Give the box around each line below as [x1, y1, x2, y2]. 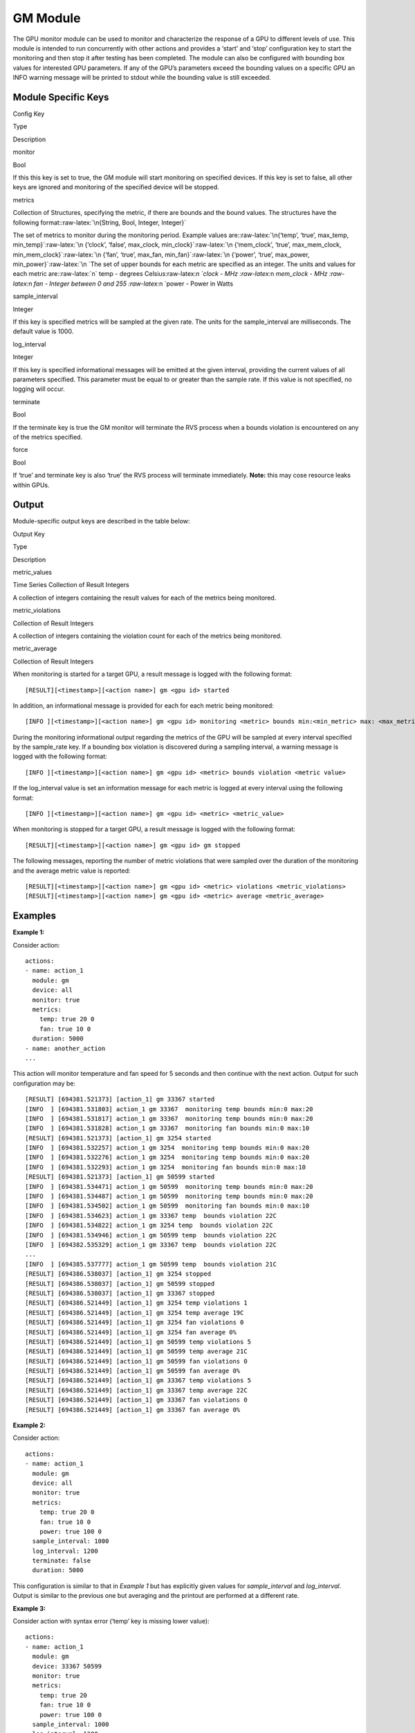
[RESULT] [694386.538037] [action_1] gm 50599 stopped [25, 1280, 215, 1287]
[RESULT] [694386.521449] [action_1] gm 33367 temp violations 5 [25, 1377, 252, 1384]
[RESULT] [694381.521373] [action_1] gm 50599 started [25, 1173, 215, 1181]
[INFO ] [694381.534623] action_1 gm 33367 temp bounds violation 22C [25, 1212, 277, 1219]
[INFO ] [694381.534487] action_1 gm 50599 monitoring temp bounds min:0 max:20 [25, 1192, 313, 1201]
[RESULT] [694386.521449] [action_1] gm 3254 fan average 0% [25, 1328, 237, 1336]
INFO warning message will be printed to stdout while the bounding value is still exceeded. [12, 73, 271, 82]
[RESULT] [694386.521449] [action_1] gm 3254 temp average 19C [25, 1309, 244, 1316]
